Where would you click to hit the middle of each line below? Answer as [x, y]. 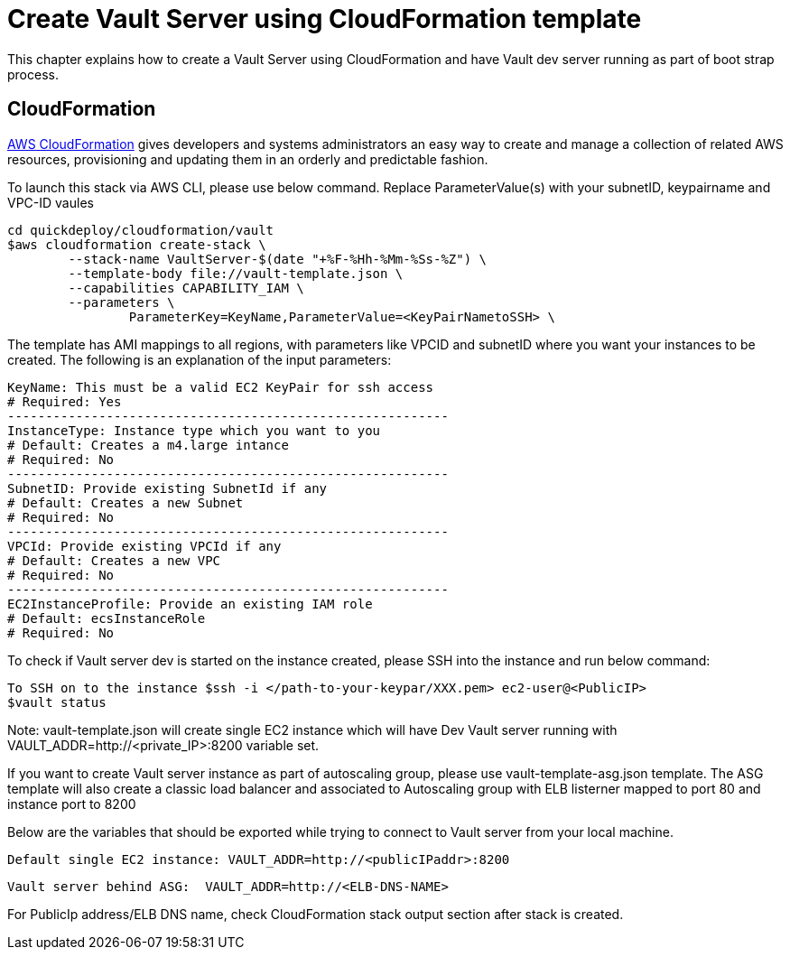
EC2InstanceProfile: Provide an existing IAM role [190, 604]
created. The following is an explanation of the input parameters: [200, 359]
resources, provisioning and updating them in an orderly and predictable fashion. [248, 159]
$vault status [57, 702]
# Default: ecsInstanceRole [107, 618]
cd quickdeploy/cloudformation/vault [141, 230]
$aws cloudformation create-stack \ [137, 244]
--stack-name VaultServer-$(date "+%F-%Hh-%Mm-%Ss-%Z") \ [278, 259]
